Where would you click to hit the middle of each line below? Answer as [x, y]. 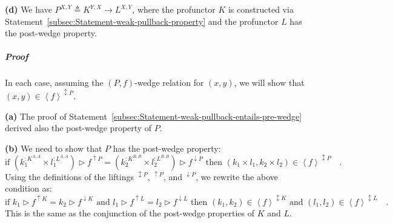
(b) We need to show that [54, 148]
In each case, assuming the [54, 82]
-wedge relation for [169, 82]
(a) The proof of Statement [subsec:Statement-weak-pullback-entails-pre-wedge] [154, 116]
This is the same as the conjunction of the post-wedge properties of [130, 212]
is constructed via [261, 9]
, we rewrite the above [237, 176]
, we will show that [269, 82]
